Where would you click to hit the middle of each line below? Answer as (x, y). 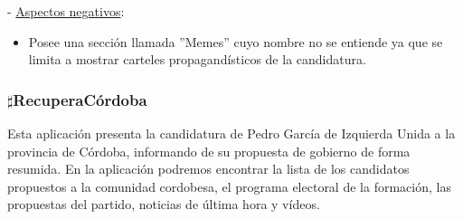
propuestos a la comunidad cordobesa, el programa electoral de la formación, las (229, 186)
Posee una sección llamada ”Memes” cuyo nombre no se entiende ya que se (236, 41)
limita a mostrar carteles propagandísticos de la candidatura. (197, 59)
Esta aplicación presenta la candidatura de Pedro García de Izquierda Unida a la (231, 133)
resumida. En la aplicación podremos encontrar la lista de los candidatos (208, 169)
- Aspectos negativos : (66, 11)
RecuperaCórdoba (80, 99)
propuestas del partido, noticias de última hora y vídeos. (164, 204)
